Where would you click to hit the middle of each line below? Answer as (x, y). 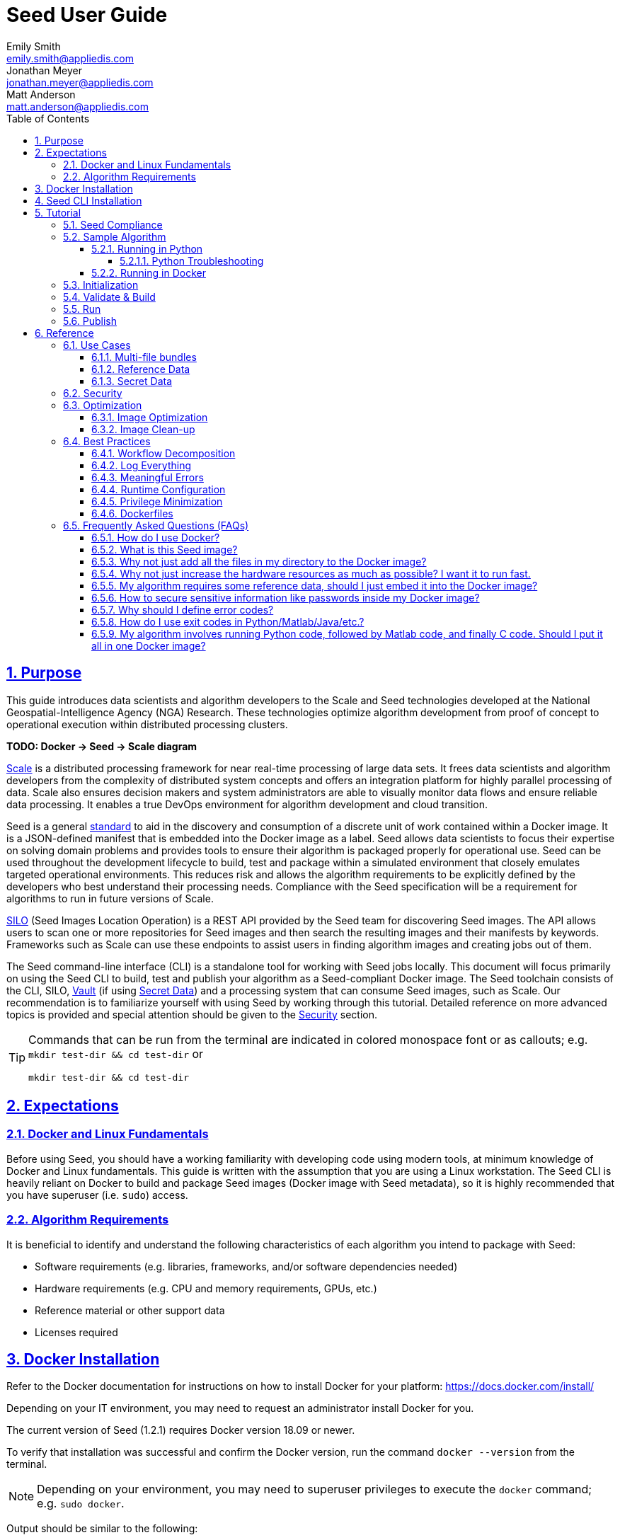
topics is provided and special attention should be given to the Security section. (192, 1014)
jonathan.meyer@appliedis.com (80, 82)
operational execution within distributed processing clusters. (147, 724)
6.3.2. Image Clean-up (143, 429)
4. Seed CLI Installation (88, 200)
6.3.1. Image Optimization (150, 417)
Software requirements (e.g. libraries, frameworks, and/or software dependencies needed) (246, 1266)
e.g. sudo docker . (81, 1504)
